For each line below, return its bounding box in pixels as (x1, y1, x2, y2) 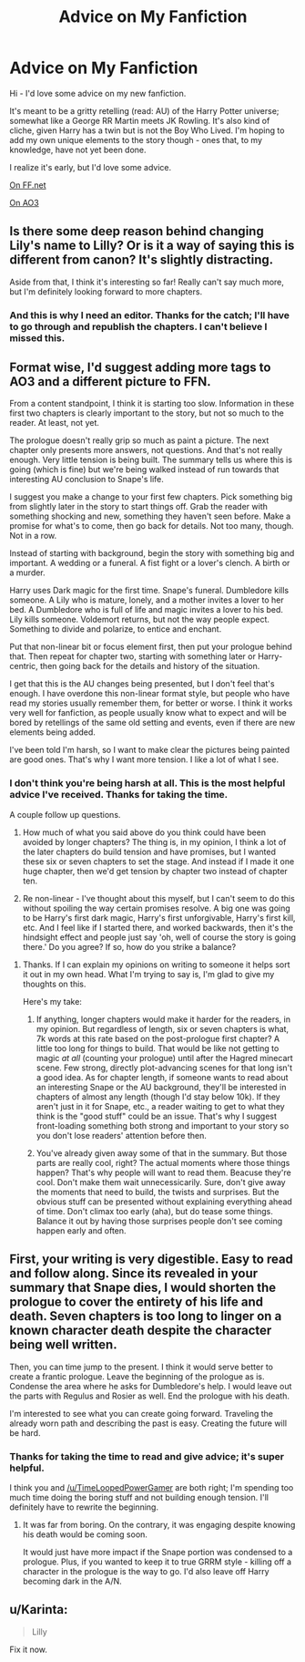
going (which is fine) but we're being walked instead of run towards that (9, 464, 280, 475)
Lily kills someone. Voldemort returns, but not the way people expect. (9, 614, 270, 625)
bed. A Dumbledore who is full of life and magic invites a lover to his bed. (9, 604, 284, 615)
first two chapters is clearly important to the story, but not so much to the (9, 408, 284, 418)
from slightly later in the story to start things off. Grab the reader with (9, 501, 269, 512)
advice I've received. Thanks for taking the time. (9, 789, 229, 801)
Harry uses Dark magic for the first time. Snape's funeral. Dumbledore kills (9, 585, 290, 596)
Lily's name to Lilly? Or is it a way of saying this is (9, 238, 295, 253)
